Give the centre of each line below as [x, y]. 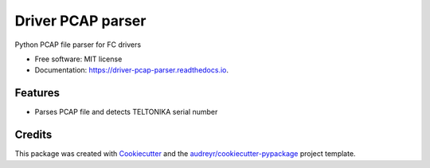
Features [37, 93]
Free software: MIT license [78, 59]
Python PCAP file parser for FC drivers [78, 45]
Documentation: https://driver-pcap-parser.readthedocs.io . [132, 70]
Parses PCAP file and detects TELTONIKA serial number [126, 112]
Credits [33, 135]
